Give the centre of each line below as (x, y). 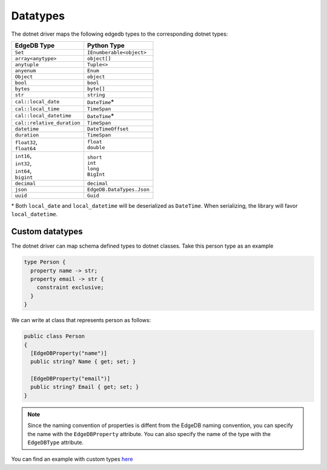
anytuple (27, 65)
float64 (25, 148)
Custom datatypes (47, 232)
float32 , (26, 142)
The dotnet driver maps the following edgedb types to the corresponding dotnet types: (120, 34)
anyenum (25, 71)
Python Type (106, 45)
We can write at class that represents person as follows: (81, 320)
